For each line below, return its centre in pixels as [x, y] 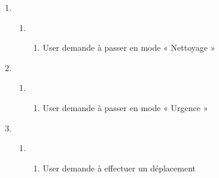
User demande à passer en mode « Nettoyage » [129, 47]
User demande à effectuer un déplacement [119, 168]
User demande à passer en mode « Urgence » [125, 107]
